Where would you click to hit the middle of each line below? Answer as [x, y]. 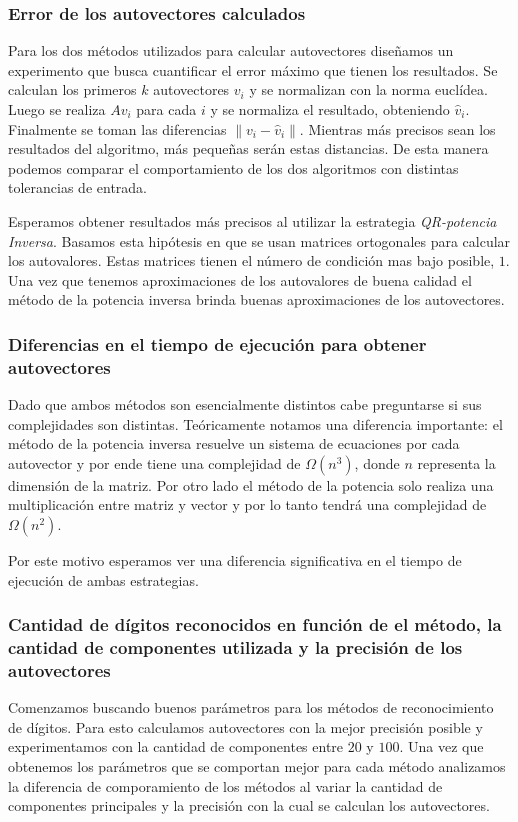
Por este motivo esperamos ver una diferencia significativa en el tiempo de [235, 560]
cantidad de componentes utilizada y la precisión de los [235, 647]
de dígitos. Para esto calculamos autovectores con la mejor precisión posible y [245, 726]
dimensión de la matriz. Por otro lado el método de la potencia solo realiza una [251, 484]
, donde [377, 462]
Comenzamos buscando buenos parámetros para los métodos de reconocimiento [251, 707]
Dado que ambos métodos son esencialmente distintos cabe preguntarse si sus [245, 404]
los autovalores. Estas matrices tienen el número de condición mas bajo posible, [251, 260]
